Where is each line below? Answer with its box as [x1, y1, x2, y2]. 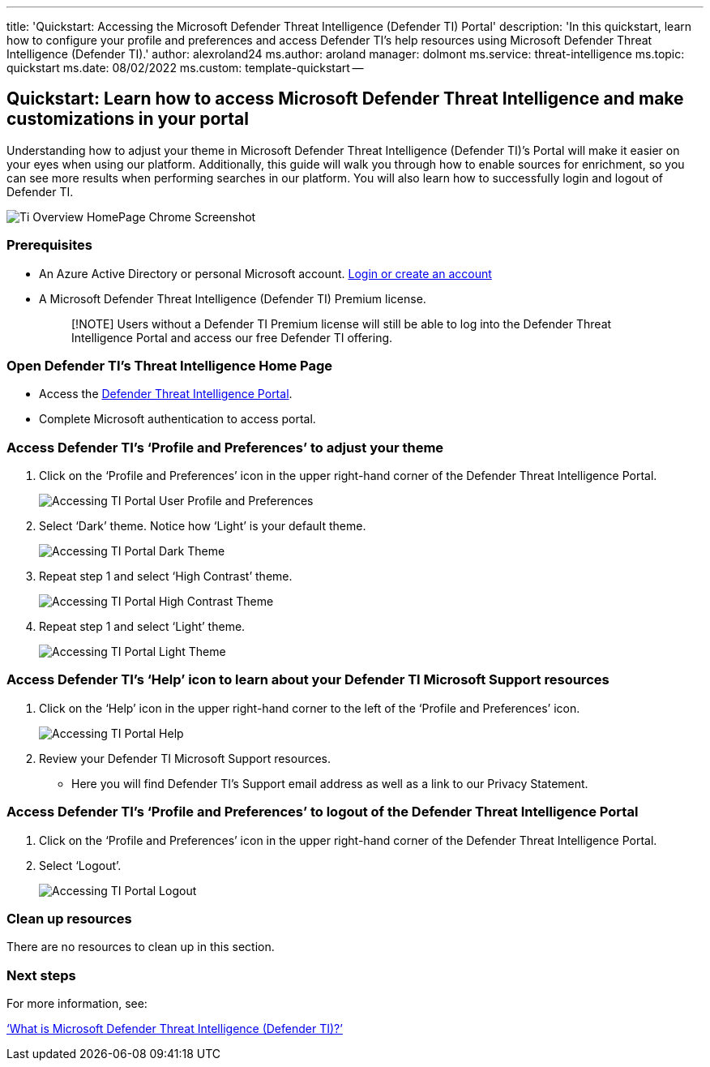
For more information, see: [6, 996, 148, 1011]
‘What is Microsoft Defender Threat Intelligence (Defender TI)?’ [6, 1022, 343, 1036]
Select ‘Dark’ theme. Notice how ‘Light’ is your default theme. [39, 519, 366, 533]
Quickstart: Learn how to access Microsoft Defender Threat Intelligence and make [6, 88, 684, 109]
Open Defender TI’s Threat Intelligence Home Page [6, 357, 333, 374]
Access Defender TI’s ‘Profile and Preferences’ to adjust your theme [6, 439, 444, 456]
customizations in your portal [6, 109, 249, 130]
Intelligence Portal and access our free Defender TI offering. [71, 330, 393, 345]
